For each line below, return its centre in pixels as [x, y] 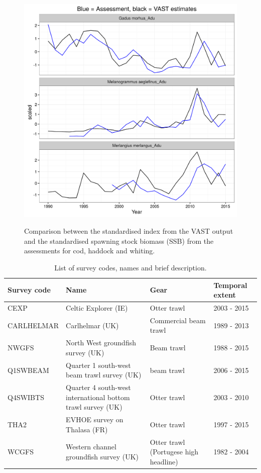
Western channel [91, 447]
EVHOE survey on [95, 419]
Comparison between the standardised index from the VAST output [129, 231]
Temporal [230, 285]
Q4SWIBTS [26, 397]
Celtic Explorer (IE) [97, 307]
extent [225, 295]
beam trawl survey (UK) [104, 375]
